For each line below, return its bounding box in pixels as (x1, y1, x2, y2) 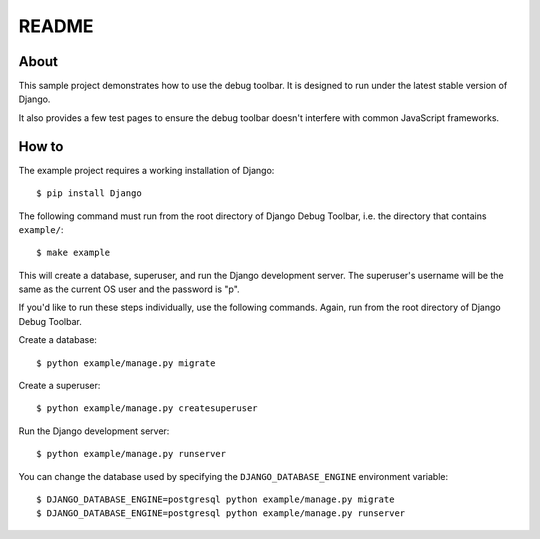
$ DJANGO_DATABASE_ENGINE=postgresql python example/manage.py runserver (36, 508, 406, 519)
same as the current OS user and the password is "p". (18, 283, 240, 295)
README (18, 15, 94, 37)
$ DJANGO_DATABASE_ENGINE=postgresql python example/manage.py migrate (36, 494, 395, 505)
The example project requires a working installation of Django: (18, 164, 275, 176)
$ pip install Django (36, 188, 142, 199)
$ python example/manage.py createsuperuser (36, 403, 259, 414)
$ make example (36, 247, 111, 259)
